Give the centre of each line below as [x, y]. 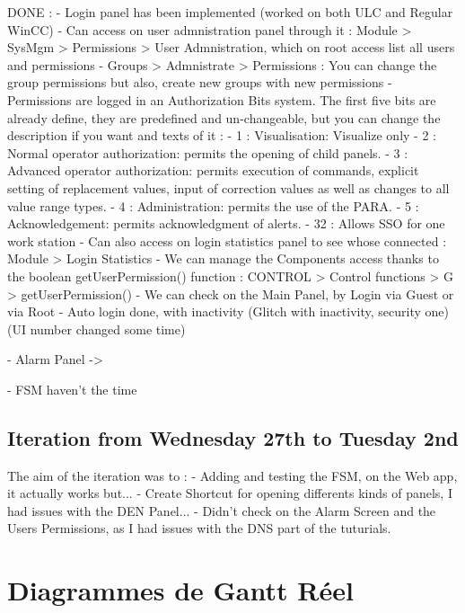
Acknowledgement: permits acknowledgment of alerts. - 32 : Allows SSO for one [226, 223]
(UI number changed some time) [97, 329]
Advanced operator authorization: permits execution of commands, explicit [213, 170]
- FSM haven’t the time [72, 389]
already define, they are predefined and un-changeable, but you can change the [224, 117]
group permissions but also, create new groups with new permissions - [200, 82]
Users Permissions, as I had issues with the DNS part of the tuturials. [199, 528]
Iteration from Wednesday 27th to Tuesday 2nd [233, 437]
